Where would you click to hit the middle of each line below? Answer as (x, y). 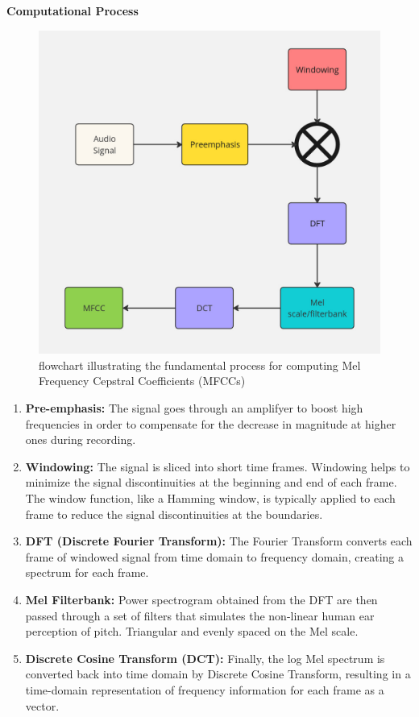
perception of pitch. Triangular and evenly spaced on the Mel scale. (192, 631)
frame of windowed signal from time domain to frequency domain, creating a (215, 556)
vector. (42, 705)
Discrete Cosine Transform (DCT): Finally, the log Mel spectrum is (205, 658)
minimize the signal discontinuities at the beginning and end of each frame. (211, 482)
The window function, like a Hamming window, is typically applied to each (210, 497)
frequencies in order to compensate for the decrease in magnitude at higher (211, 423)
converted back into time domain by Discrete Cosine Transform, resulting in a (218, 674)
